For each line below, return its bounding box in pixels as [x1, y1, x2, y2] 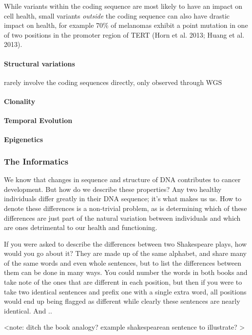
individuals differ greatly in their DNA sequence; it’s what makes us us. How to [4, 193, 242, 204]
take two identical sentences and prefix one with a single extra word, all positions [4, 286, 247, 296]
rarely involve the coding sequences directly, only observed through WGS [4, 77, 222, 87]
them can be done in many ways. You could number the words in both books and [4, 267, 248, 277]
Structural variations [4, 58, 75, 68]
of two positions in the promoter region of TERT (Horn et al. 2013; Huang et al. [4, 29, 245, 40]
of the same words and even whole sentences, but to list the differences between [4, 257, 241, 268]
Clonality [4, 96, 36, 106]
